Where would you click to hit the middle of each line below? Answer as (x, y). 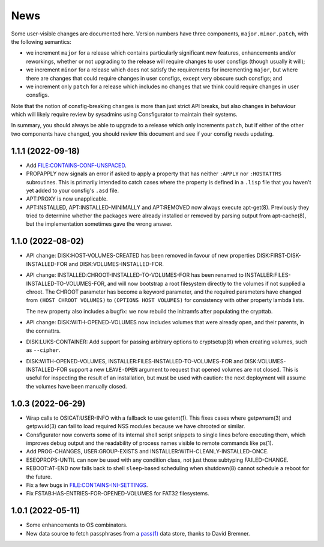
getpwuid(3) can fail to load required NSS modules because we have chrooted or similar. (136, 426)
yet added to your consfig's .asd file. (73, 190)
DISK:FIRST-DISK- (279, 256)
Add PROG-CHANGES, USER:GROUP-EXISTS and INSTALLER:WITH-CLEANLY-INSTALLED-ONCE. (148, 452)
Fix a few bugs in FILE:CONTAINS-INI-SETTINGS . (87, 485)
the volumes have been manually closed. (76, 386)
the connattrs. (43, 331)
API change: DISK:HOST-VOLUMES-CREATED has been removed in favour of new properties (141, 256)
